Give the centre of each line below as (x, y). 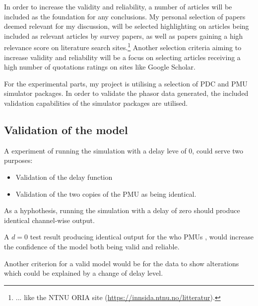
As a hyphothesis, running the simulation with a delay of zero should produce (122, 210)
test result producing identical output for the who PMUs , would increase (142, 237)
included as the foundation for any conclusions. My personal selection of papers (125, 16)
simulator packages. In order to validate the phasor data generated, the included (126, 93)
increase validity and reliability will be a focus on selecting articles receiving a (122, 57)
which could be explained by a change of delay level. (84, 273)
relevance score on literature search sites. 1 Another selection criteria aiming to (123, 47)
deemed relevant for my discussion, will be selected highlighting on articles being (127, 26)
